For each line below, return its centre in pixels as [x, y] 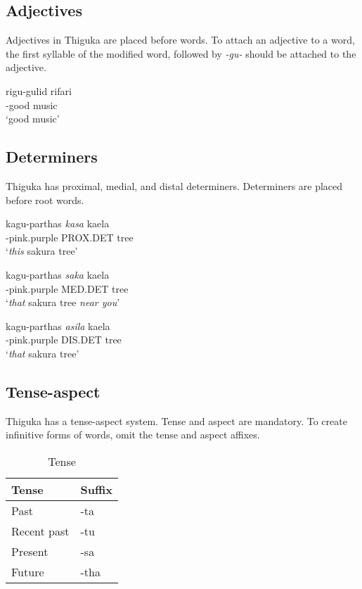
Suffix [97, 489]
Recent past [40, 531]
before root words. [45, 199]
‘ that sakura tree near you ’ [63, 302]
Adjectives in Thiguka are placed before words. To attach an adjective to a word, [180, 40]
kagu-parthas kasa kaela [58, 223]
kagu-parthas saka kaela [58, 274]
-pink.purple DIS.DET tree [64, 340]
